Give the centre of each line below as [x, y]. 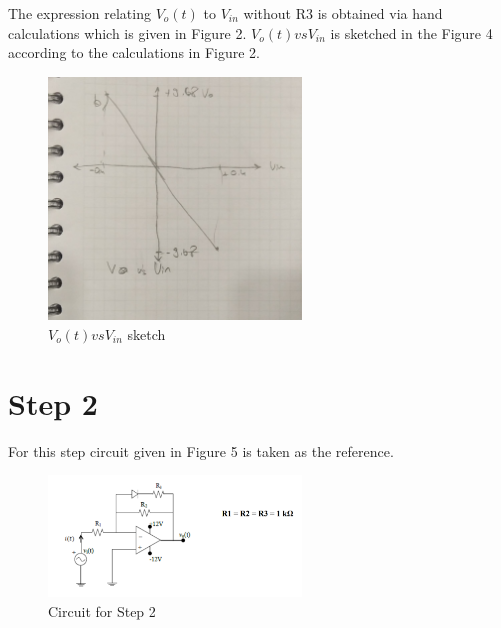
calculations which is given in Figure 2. [127, 32]
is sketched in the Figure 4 [411, 32]
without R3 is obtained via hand [343, 13]
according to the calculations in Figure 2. [134, 52]
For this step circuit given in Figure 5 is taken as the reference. [201, 450]
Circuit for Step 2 [102, 610]
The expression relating [79, 13]
